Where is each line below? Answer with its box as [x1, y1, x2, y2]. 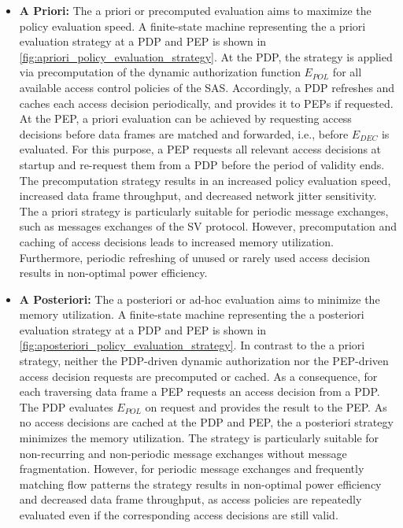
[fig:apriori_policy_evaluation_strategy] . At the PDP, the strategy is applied [19, 48, 393, 65]
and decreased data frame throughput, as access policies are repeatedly [19, 491, 362, 508]
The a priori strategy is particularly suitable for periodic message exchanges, [19, 202, 389, 219]
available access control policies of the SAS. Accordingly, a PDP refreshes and [19, 79, 395, 95]
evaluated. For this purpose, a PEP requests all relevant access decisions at [19, 141, 382, 157]
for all [332, 64, 362, 80]
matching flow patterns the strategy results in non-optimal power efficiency [19, 475, 382, 492]
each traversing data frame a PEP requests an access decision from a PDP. [19, 383, 380, 400]
